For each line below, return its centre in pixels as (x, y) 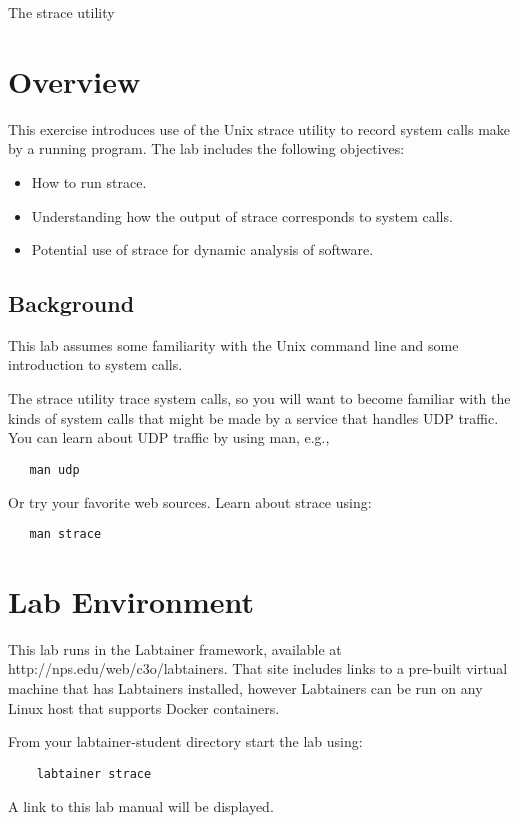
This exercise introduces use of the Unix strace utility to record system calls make (259, 128)
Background (71, 303)
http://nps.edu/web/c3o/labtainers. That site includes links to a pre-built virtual (258, 668)
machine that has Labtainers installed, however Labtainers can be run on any (245, 688)
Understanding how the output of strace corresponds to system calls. (242, 215)
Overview (74, 80)
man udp (54, 469)
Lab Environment (131, 600)
